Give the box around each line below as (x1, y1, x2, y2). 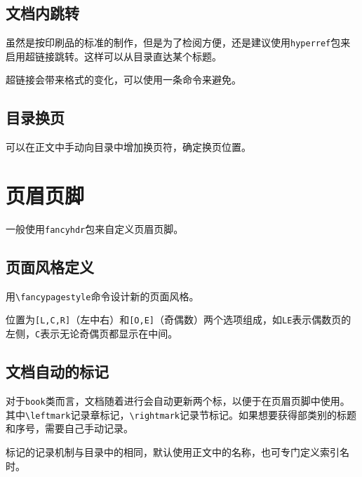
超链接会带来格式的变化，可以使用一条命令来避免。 (6, 72, 241, 87)
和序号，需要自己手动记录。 (6, 421, 133, 436)
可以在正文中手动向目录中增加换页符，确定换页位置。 (6, 140, 251, 154)
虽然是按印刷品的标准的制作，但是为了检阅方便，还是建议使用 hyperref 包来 (6, 35, 351, 50)
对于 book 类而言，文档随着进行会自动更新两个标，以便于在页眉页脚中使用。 (6, 394, 350, 408)
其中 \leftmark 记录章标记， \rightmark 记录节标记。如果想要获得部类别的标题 (6, 407, 357, 422)
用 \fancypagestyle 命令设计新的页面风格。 (6, 288, 199, 303)
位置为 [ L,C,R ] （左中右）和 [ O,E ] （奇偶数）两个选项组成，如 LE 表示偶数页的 (6, 312, 351, 327)
